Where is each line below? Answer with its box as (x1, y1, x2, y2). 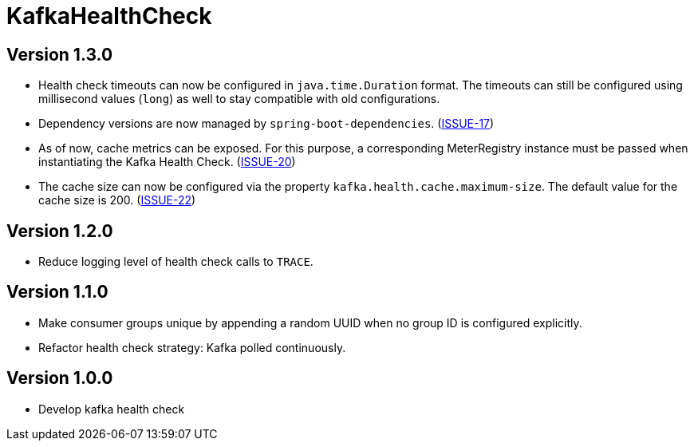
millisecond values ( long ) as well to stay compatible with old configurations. (38, 92, 440, 106)
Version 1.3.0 (6, 44, 113, 65)
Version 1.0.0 (6, 368, 113, 389)
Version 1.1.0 (6, 282, 108, 303)
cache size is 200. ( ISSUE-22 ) (38, 193, 196, 208)
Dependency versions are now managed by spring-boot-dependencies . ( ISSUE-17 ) (38, 117, 495, 131)
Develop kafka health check (38, 402, 185, 416)
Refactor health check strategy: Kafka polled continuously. (38, 340, 346, 354)
